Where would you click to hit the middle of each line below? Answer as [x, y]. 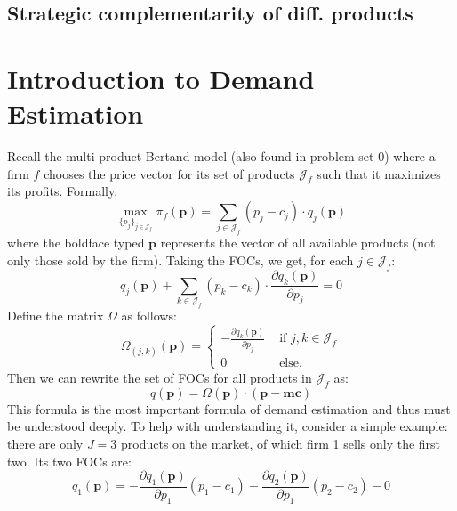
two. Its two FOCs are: [69, 461]
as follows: [149, 316]
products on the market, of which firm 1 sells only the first [281, 443]
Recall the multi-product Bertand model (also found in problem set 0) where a [221, 156]
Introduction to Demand [161, 78]
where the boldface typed [76, 243]
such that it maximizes [379, 173]
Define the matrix [56, 316]
